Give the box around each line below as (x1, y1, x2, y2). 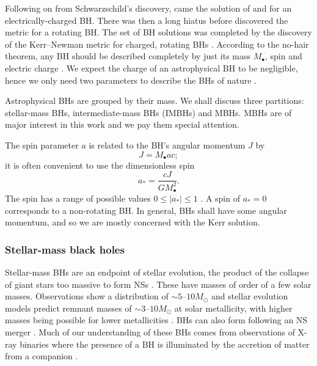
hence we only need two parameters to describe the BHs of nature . (5, 73, 257, 86)
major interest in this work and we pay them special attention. (5, 118, 239, 131)
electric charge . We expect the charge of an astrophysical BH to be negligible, (5, 61, 298, 74)
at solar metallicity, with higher (174, 301, 293, 314)
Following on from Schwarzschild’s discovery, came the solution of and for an (5, 2, 292, 14)
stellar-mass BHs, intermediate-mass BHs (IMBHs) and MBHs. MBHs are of (5, 106, 292, 119)
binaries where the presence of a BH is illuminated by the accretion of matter (20, 337, 310, 350)
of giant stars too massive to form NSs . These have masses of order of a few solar (5, 277, 312, 290)
